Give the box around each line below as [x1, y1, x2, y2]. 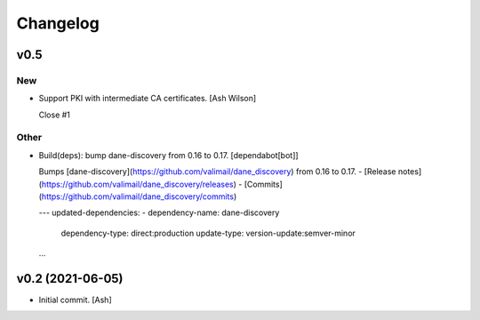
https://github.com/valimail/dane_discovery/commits [41, 191, 235, 202]
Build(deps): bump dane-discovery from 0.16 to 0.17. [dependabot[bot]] [38, 149, 299, 160]
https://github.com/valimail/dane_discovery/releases [41, 179, 235, 189]
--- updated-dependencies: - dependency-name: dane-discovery [38, 207, 280, 218]
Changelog [16, 13, 100, 33]
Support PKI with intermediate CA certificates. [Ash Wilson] [38, 93, 257, 104]
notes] [397, 166, 422, 177]
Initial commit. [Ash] [38, 294, 112, 306]
